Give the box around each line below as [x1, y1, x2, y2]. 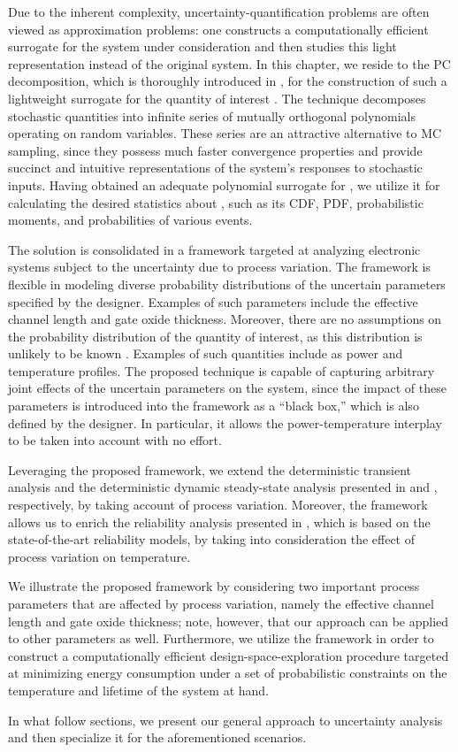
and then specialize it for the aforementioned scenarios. [8, 728, 307, 747]
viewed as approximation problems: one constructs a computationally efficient [8, 19, 429, 38]
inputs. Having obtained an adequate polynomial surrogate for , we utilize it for [8, 175, 440, 194]
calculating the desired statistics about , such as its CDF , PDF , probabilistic [8, 193, 424, 211]
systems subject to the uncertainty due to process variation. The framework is [8, 257, 431, 276]
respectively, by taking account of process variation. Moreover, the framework [8, 495, 428, 514]
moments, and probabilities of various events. [8, 211, 253, 229]
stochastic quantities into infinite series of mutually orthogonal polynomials [8, 106, 416, 125]
